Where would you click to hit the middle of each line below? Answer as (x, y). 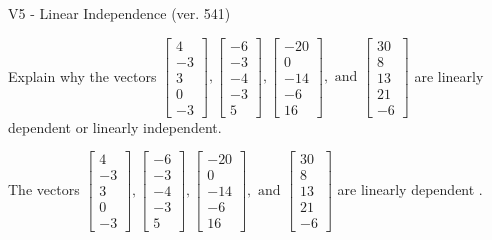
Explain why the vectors (82, 75)
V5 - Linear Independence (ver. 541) (119, 13)
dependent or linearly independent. (115, 126)
